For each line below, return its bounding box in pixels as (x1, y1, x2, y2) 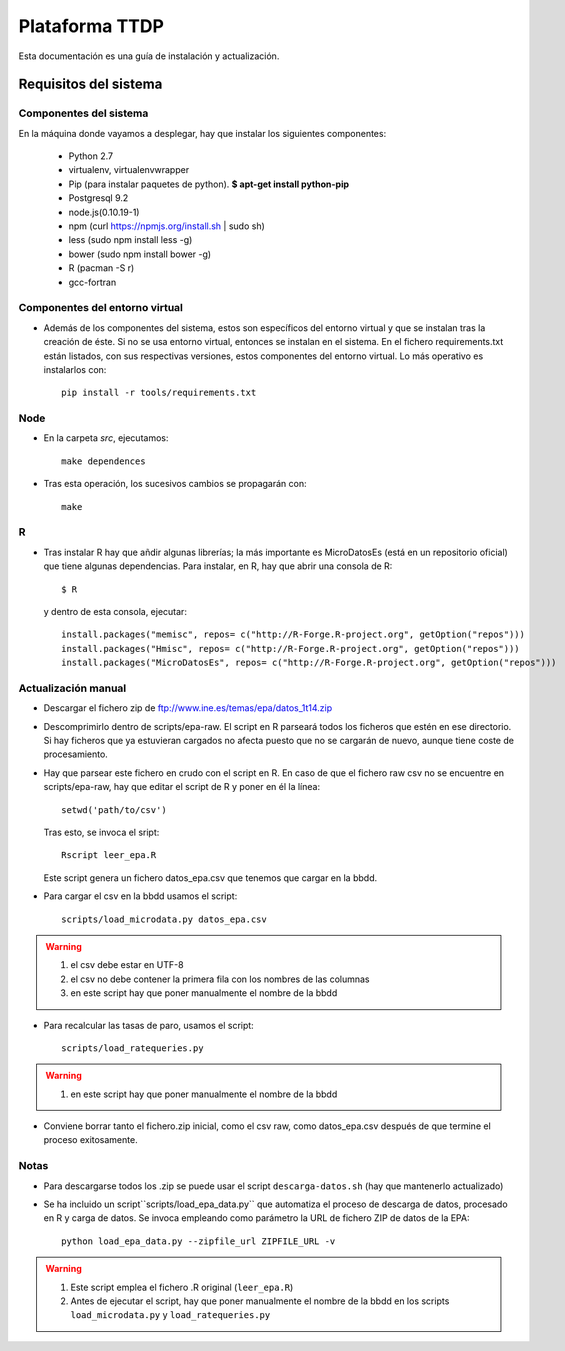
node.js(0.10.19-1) (68, 206, 140, 218)
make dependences (61, 455, 146, 467)
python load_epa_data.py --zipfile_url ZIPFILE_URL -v (61, 1235, 336, 1247)
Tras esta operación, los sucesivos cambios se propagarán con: (43, 478, 307, 490)
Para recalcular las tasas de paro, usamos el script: (43, 1019, 254, 1031)
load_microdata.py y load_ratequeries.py (70, 1309, 271, 1321)
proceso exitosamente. (43, 1134, 139, 1146)
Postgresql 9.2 (68, 192, 129, 204)
